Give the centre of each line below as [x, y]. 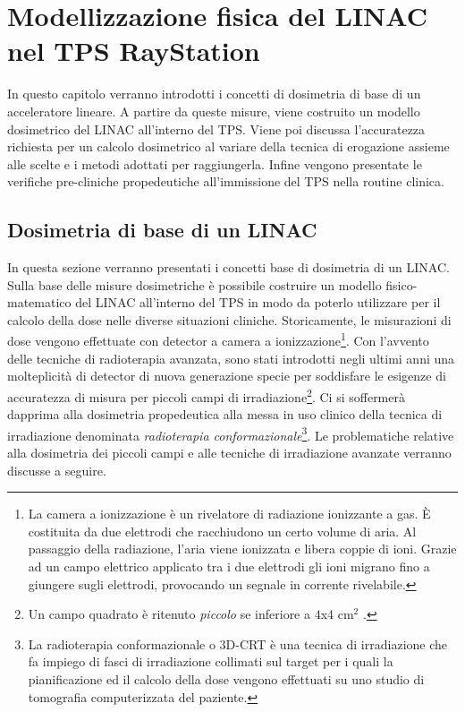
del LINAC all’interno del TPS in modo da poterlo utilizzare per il [258, 302]
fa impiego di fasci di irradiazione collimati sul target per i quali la [211, 661]
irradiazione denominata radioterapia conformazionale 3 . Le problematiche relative [231, 433]
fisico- [402, 284]
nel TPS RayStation [134, 51]
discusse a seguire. [57, 470]
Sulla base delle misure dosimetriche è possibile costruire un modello [194, 284]
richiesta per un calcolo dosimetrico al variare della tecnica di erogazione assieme [228, 146]
